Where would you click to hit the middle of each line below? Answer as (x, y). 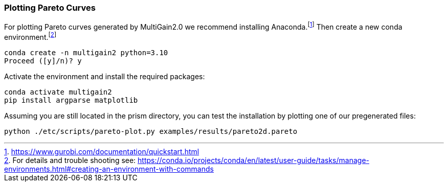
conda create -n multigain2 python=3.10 (86, 52)
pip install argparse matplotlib (71, 100)
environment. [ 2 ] (30, 36)
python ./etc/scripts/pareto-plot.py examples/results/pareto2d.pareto (151, 131)
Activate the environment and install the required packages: (105, 76)
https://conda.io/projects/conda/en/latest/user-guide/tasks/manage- (253, 160)
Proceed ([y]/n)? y (43, 61)
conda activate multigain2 (58, 92)
